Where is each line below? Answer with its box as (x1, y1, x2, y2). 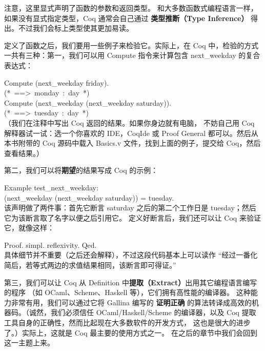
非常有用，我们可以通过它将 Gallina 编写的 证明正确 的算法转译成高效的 (11, 297, 252, 307)
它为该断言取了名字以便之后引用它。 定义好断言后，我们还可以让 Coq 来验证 (4, 212, 261, 223)
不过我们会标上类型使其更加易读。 (18, 23, 133, 33)
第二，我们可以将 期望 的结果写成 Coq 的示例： (4, 165, 158, 175)
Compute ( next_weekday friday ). (4, 77, 109, 88)
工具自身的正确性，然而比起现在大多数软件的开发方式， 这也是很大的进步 (4, 317, 251, 328)
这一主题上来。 (4, 337, 54, 348)
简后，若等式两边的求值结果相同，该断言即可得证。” (4, 260, 176, 270)
